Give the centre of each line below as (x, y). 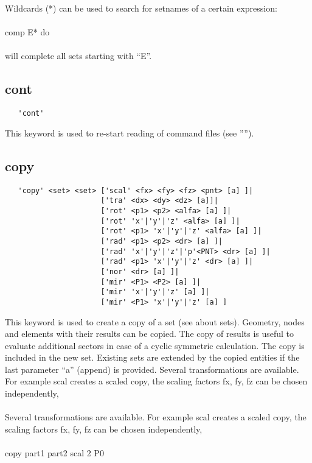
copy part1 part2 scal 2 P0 (54, 453)
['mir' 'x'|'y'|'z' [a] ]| (155, 292)
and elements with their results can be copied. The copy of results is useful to (150, 334)
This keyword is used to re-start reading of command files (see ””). (130, 133)
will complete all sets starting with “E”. (78, 56)
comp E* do (27, 32)
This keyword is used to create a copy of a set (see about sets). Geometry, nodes (155, 321)
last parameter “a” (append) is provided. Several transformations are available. (152, 369)
